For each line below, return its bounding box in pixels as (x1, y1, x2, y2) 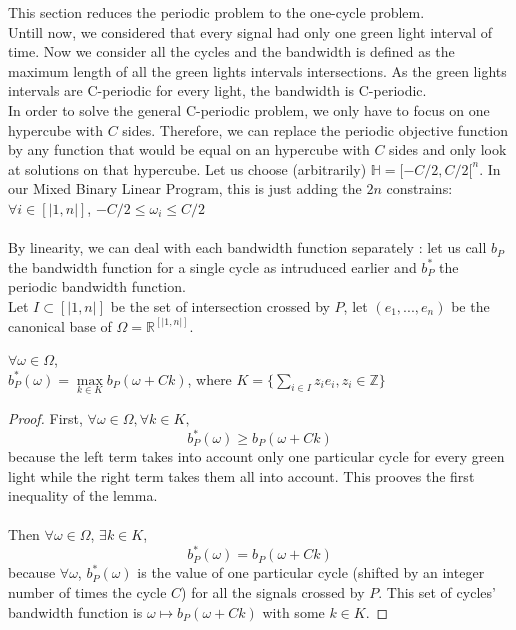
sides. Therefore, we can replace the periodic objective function (122, 119, 508, 140)
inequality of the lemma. (8, 485, 158, 506)
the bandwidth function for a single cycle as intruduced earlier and (8, 256, 417, 277)
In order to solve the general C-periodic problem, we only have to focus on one (8, 99, 490, 120)
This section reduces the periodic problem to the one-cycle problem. (8, 2, 425, 22)
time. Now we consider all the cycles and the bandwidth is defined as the (8, 41, 455, 62)
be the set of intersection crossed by (110, 295, 330, 316)
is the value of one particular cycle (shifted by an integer (137, 562, 485, 583)
